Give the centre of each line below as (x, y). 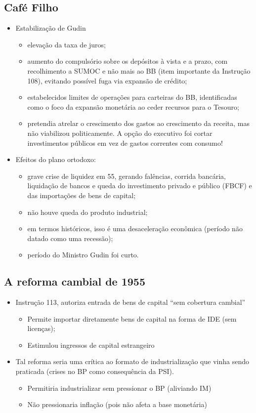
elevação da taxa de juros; (66, 44)
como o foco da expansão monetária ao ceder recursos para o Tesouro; (133, 106)
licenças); (41, 328)
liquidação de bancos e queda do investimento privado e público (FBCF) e (140, 186)
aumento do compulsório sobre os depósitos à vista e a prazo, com (128, 61)
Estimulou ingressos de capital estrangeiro (91, 345)
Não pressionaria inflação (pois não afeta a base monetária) (117, 404)
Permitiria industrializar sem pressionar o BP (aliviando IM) (119, 388)
